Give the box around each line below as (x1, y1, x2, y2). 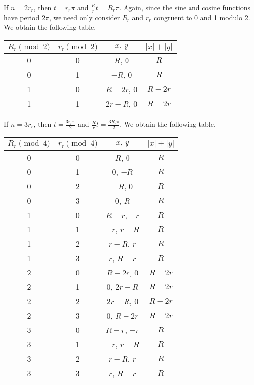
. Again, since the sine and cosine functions (119, 2, 251, 12)
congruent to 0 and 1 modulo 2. (153, 12, 250, 22)
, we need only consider (49, 12, 120, 22)
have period (4, 12, 40, 22)
